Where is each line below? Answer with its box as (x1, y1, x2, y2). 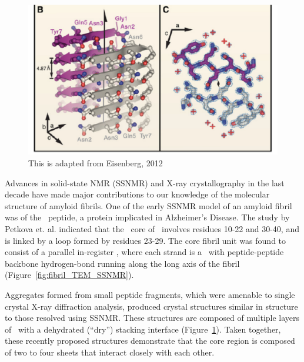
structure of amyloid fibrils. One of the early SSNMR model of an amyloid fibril (5, 199, 292, 212)
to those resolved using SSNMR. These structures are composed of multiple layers (5, 311, 300, 324)
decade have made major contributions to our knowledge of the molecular (5, 188, 270, 200)
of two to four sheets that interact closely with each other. (5, 346, 215, 358)
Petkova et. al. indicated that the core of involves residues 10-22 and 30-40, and (5, 223, 299, 235)
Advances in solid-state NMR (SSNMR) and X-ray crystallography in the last (5, 176, 285, 189)
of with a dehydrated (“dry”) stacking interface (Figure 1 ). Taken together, (5, 323, 281, 335)
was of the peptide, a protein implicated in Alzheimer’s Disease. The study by (5, 211, 290, 223)
